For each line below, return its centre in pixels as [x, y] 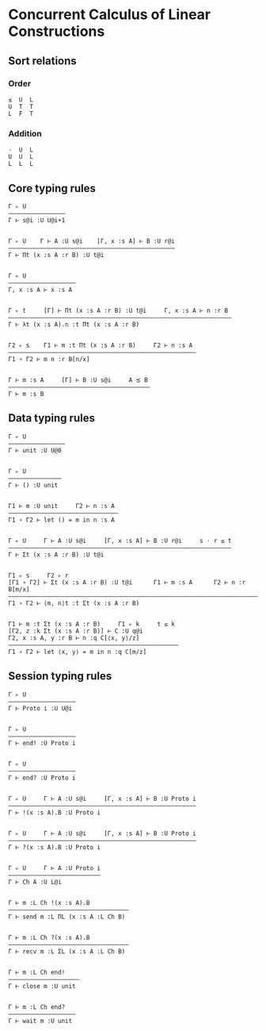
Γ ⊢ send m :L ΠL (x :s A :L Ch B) [67, 917]
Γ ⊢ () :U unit [33, 485]
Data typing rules [51, 418]
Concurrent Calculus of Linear [110, 15]
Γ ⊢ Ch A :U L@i [35, 882]
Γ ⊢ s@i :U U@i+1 [37, 220]
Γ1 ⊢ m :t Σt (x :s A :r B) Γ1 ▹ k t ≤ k [92, 624]
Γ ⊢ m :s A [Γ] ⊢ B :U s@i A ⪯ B [78, 380]
